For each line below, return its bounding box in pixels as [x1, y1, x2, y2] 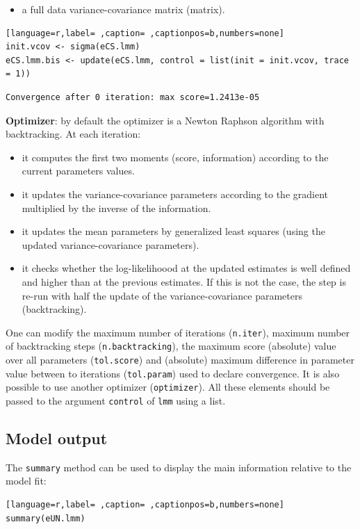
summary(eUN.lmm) [6, 513, 85, 523]
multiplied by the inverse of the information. [22, 200, 211, 215]
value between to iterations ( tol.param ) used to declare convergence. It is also [6, 366, 340, 380]
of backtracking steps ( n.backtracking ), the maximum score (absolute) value [6, 339, 336, 353]
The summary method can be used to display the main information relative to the [6, 459, 352, 474]
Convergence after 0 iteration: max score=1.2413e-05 [6, 92, 260, 102]
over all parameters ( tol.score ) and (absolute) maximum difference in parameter [6, 352, 354, 366]
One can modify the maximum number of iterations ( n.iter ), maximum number [6, 325, 350, 339]
